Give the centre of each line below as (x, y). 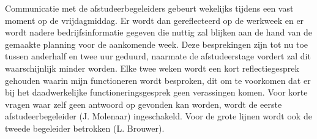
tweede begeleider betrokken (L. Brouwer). (85, 128)
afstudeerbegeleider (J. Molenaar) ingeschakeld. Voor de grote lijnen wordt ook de (158, 116)
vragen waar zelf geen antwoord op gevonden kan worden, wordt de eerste (144, 104)
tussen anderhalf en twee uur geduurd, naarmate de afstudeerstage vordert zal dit (158, 56)
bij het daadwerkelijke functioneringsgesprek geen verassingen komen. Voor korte (156, 92)
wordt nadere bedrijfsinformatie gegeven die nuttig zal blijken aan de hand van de (158, 32)
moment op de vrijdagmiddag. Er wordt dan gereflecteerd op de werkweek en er (155, 20)
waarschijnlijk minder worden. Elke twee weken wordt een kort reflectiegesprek (152, 68)
